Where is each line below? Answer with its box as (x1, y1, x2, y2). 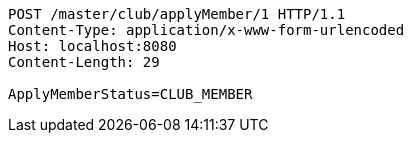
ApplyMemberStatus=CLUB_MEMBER (8, 86, 253, 102)
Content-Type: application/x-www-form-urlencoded (8, 22, 405, 38)
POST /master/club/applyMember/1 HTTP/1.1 (8, 6, 346, 22)
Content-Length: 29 (8, 54, 160, 70)
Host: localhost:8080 (8, 38, 177, 54)
